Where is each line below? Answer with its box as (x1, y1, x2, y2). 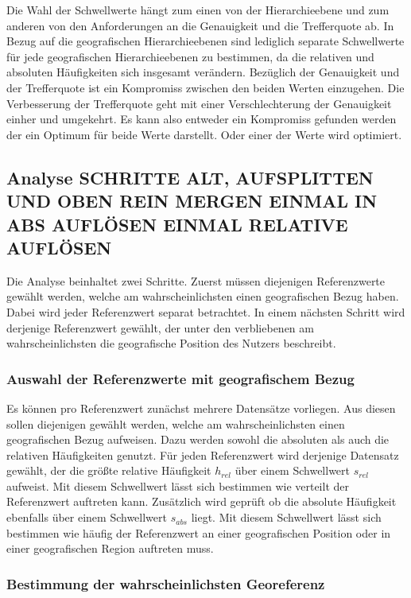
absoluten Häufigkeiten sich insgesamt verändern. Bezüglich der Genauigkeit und (6, 64, 400, 80)
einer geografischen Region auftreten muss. (6, 540, 214, 557)
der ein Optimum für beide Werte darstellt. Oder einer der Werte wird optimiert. (6, 126, 402, 142)
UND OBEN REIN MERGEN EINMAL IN (6, 188, 378, 213)
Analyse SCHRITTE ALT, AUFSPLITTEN (6, 165, 374, 189)
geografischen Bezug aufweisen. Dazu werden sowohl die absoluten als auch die (6, 431, 390, 448)
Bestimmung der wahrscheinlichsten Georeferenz (6, 573, 325, 593)
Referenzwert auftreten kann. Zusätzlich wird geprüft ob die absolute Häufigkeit (6, 493, 397, 510)
